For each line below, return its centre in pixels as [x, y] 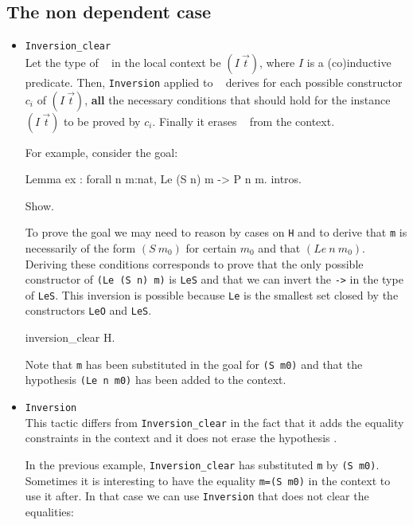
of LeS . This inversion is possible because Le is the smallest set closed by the [212, 294]
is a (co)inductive [349, 62]
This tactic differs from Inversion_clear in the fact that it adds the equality [214, 422]
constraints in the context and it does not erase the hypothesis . [181, 438]
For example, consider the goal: [101, 152]
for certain [211, 247]
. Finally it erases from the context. [244, 121]
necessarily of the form [80, 247]
